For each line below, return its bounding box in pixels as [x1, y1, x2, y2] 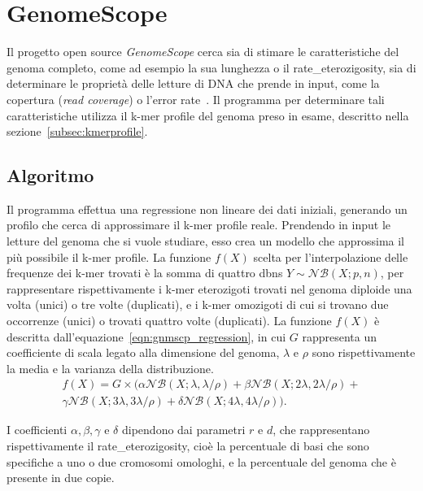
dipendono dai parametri [121, 421, 246, 438]
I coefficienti [7, 421, 68, 438]
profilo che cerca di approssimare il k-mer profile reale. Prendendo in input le [7, 216, 391, 233]
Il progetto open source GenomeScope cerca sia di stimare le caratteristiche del [7, 43, 399, 60]
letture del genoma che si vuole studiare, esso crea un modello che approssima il [7, 232, 405, 250]
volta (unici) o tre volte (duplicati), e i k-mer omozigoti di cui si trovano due [7, 296, 389, 313]
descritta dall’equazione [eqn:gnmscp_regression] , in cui [7, 328, 286, 345]
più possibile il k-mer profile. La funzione [7, 248, 211, 265]
